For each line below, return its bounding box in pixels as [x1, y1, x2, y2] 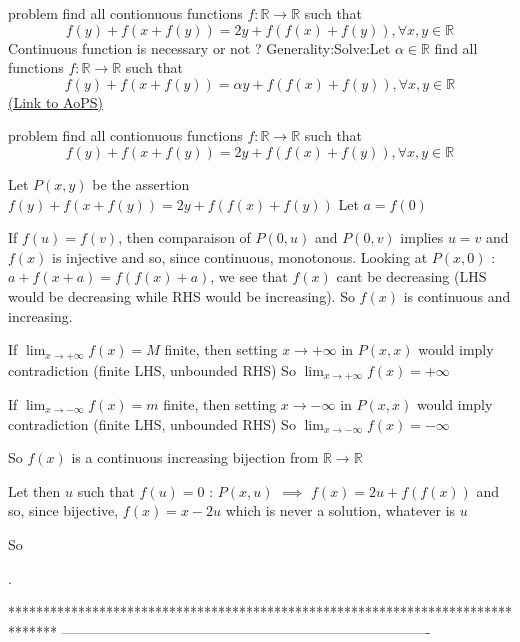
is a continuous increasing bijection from [71, 447, 319, 468]
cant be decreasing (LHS [336, 266, 487, 287]
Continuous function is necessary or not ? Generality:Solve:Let [8, 37, 391, 58]
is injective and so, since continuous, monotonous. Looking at [52, 246, 428, 267]
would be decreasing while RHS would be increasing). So [8, 285, 355, 306]
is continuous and [403, 285, 511, 306]
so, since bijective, [8, 500, 119, 521]
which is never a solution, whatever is [225, 500, 456, 521]
